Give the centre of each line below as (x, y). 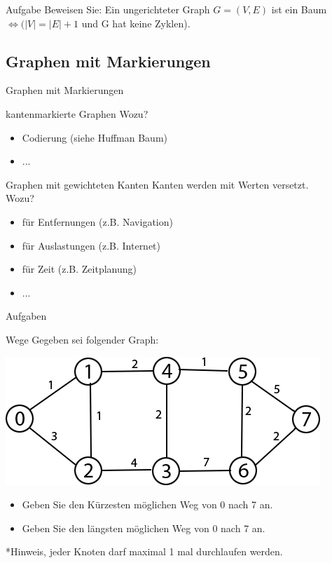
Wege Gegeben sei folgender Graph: (82, 339)
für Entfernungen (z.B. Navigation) (97, 221)
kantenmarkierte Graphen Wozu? (77, 113)
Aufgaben (26, 316)
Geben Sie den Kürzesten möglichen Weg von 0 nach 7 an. (147, 504)
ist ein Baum (299, 9)
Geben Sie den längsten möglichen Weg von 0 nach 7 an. (144, 528)
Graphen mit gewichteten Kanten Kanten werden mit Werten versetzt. (157, 184)
